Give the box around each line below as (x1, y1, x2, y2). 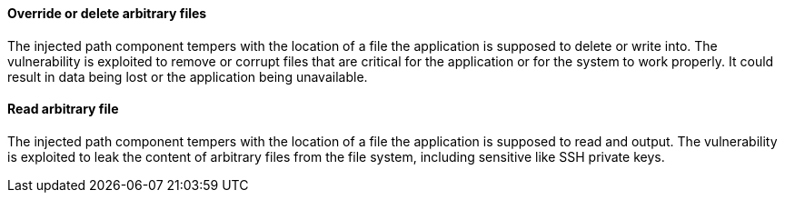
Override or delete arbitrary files (7, 5, 207, 21)
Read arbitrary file (7, 101, 119, 117)
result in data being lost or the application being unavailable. (7, 68, 368, 85)
